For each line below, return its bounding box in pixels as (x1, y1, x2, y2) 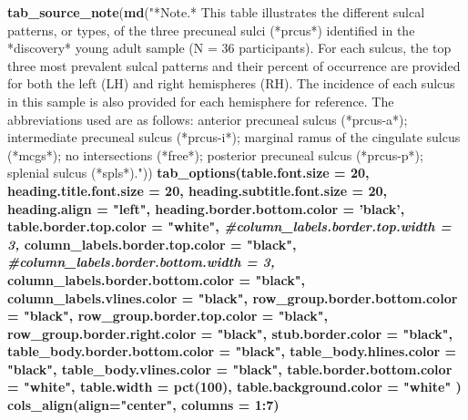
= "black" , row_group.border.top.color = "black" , (7, 306, 329, 325)
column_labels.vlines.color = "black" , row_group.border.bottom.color (7, 288, 458, 307)
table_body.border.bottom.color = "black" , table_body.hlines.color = (7, 342, 457, 361)
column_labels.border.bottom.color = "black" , (7, 270, 305, 289)
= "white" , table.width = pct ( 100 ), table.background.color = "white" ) (7, 377, 462, 396)
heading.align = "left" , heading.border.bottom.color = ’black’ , (7, 199, 405, 218)
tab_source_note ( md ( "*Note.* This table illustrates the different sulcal (7, 3, 425, 21)
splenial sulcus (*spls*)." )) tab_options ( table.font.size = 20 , (7, 163, 370, 182)
